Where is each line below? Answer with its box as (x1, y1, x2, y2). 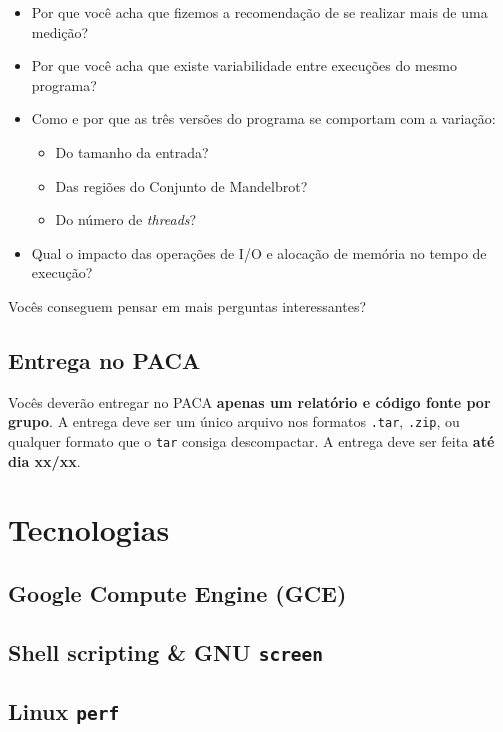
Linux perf (8, 696, 120, 727)
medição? (31, 21, 89, 42)
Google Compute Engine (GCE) (8, 578, 347, 608)
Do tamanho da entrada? (55, 141, 209, 162)
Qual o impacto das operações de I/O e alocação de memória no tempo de (31, 242, 487, 263)
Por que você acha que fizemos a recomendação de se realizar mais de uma (31, 2, 488, 22)
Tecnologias (8, 509, 170, 550)
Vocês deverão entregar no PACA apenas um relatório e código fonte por (8, 391, 491, 412)
